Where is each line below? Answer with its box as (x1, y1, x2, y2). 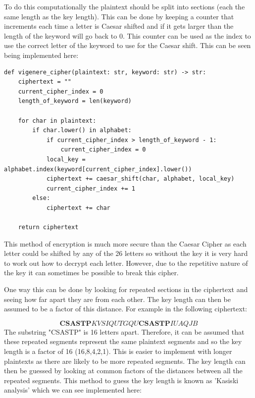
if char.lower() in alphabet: (32, 127, 132, 134)
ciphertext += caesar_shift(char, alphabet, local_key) (46, 175, 235, 183)
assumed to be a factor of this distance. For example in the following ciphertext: (4, 303, 248, 314)
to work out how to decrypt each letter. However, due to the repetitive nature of (4, 257, 248, 268)
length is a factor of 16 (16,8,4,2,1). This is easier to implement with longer (4, 346, 232, 356)
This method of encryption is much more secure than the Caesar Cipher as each (4, 238, 247, 249)
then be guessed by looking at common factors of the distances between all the (4, 365, 243, 376)
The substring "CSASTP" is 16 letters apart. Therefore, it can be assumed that (4, 326, 245, 337)
